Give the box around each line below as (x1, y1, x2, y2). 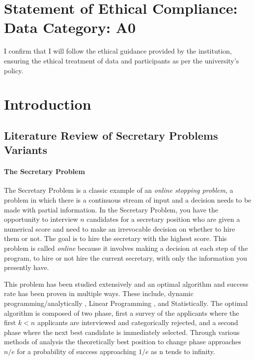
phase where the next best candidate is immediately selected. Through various (4, 327, 240, 337)
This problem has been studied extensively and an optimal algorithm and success (4, 278, 249, 289)
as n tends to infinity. (151, 346, 215, 356)
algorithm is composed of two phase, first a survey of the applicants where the (4, 307, 239, 318)
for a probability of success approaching (17, 346, 137, 356)
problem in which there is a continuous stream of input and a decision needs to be (4, 195, 252, 205)
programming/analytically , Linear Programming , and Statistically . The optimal (4, 298, 248, 308)
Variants (4, 142, 48, 157)
